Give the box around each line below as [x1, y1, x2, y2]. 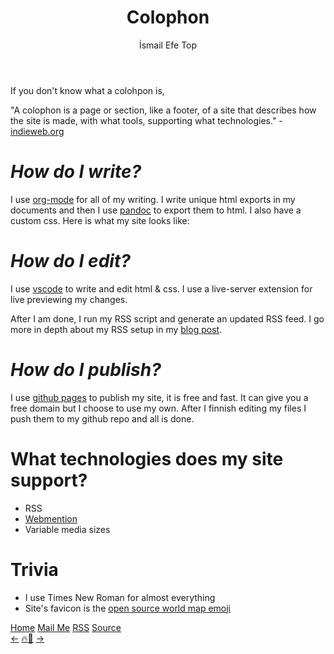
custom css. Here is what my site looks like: [10, 214, 190, 226]
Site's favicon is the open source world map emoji [24, 602, 232, 614]
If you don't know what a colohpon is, [10, 84, 165, 96]
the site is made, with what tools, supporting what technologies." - [10, 114, 283, 126]
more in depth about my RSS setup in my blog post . [10, 323, 223, 335]
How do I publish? [10, 359, 162, 381]
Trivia [10, 558, 59, 581]
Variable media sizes [24, 523, 111, 535]
